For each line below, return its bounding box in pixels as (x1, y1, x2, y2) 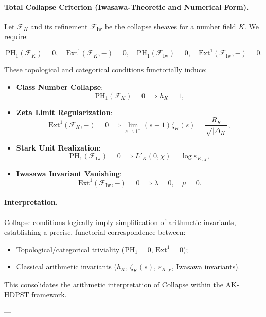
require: (4, 31, 28, 42)
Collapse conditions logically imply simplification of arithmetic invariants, (4, 216, 236, 227)
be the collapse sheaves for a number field (104, 21, 236, 31)
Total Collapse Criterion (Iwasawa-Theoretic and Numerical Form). (4, 1, 249, 12)
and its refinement (30, 21, 88, 31)
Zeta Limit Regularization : (16, 106, 113, 117)
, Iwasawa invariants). (171, 261, 240, 272)
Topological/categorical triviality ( (16, 244, 125, 254)
